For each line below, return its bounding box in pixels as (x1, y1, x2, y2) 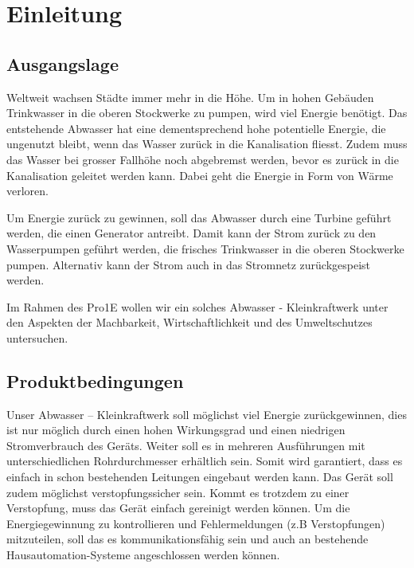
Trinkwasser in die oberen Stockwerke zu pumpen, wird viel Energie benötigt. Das (6, 104, 408, 121)
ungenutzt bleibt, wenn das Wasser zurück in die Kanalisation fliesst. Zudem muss (6, 135, 408, 152)
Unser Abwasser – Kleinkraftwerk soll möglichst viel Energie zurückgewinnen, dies (6, 405, 407, 422)
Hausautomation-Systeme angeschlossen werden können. (6, 546, 280, 563)
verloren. (6, 182, 49, 199)
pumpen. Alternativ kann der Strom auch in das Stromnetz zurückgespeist (6, 256, 371, 272)
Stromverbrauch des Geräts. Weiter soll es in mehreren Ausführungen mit (6, 437, 365, 453)
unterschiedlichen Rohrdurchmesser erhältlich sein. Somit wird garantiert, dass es (6, 452, 403, 469)
